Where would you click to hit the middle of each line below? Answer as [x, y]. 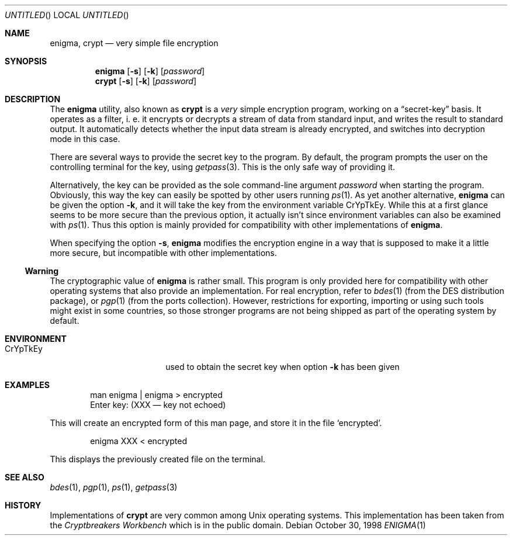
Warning [42, 271]
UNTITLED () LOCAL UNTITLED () [67, 15]
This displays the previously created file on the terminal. [158, 459]
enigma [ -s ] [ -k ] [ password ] [150, 71]
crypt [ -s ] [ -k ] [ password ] [146, 81]
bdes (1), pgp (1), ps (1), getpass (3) [114, 487]
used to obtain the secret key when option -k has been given [283, 367]
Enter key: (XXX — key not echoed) [158, 405]
